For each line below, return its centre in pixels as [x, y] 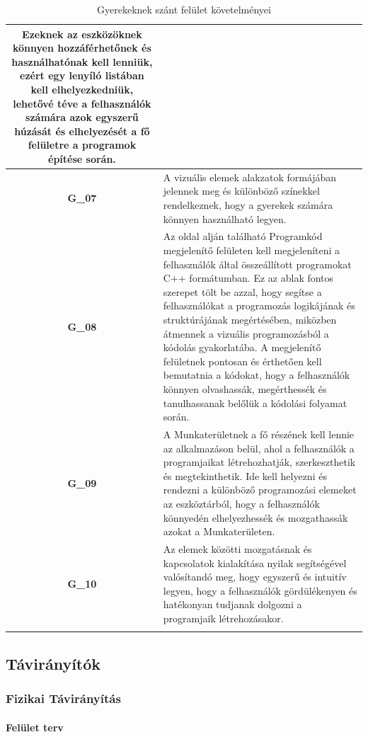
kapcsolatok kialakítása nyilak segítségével [255, 562]
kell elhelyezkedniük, [82, 89]
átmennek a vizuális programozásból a [246, 333]
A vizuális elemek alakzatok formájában [250, 177]
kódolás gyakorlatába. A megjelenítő [242, 347]
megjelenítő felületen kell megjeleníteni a [252, 250]
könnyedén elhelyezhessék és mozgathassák [255, 517]
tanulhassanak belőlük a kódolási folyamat [255, 402]
